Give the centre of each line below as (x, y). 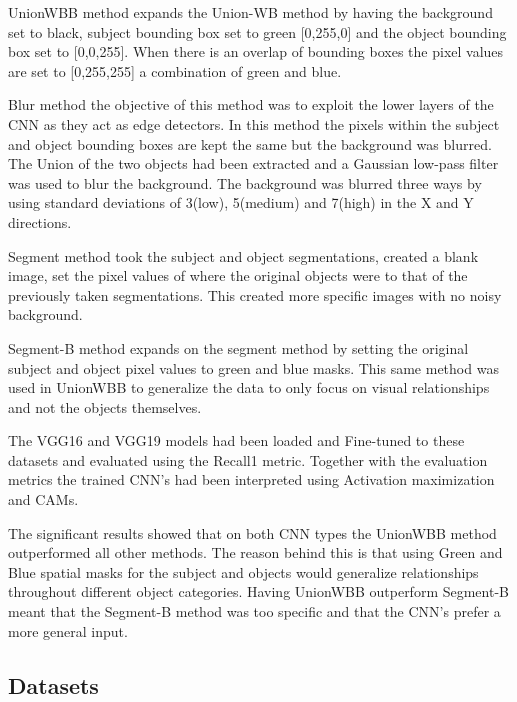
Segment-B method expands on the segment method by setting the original (238, 347)
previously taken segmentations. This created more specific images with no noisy (255, 294)
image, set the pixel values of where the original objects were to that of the (238, 275)
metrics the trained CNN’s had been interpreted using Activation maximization (251, 479)
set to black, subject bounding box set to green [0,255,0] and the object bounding (257, 31)
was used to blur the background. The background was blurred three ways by (245, 182)
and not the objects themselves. (105, 406)
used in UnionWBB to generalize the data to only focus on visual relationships (249, 387)
